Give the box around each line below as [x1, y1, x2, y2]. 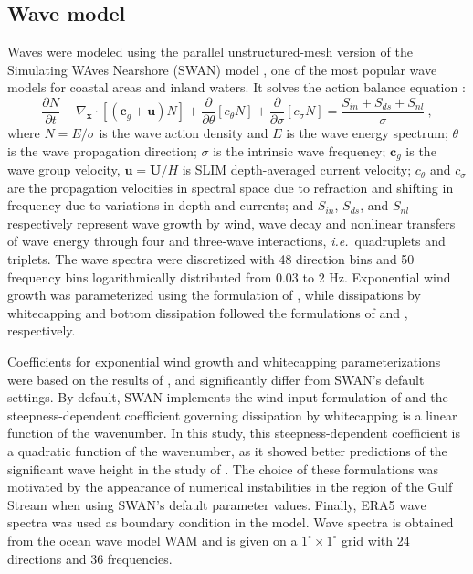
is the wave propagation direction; [7, 141, 197, 160]
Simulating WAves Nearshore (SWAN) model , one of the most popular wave [7, 59, 437, 79]
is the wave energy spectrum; [286, 123, 448, 143]
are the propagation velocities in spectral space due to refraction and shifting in [7, 177, 454, 197]
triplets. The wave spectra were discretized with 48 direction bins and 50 [7, 250, 415, 269]
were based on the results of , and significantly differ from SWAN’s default [7, 369, 425, 388]
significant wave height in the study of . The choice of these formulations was [7, 459, 439, 478]
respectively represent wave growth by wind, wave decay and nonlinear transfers [7, 213, 456, 232]
